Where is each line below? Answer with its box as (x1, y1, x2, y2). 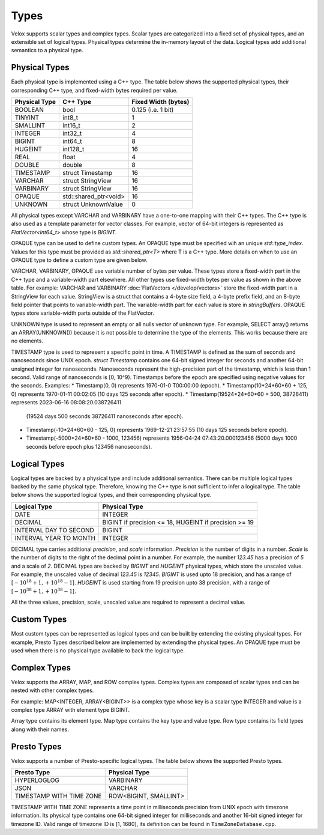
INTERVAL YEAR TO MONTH (14, 533, 96, 542)
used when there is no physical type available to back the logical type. (11, 646, 185, 654)
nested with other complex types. (11, 687, 94, 694)
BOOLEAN (14, 106, 44, 114)
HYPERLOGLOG (14, 776, 60, 785)
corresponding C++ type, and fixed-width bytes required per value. (11, 87, 178, 94)
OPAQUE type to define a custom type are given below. (11, 256, 148, 264)
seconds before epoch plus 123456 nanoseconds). (26, 443, 152, 450)
